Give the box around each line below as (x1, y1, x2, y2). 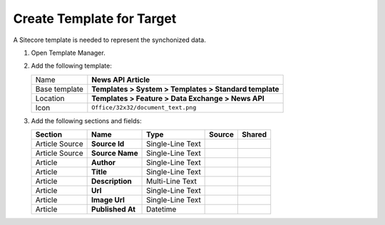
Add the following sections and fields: (31, 116, 142, 125)
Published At (91, 204, 135, 214)
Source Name (91, 148, 138, 158)
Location (35, 93, 65, 103)
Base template (35, 84, 83, 94)
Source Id (91, 139, 125, 149)
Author (91, 157, 116, 167)
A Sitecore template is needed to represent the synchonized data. (13, 36, 206, 44)
